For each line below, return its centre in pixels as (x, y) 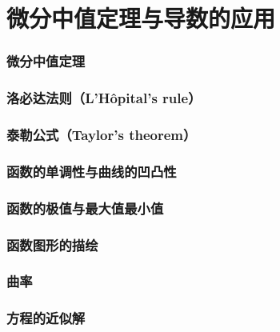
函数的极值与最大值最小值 (85, 208)
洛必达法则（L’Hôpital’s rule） (104, 98)
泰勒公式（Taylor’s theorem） (102, 134)
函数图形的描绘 (52, 244)
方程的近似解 (46, 318)
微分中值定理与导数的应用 (141, 18)
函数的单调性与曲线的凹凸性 (92, 171)
